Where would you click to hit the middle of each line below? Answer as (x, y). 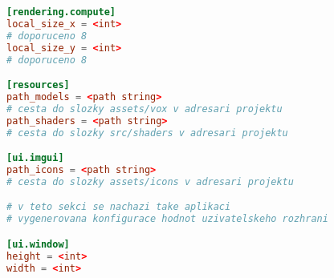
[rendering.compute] (61, 12)
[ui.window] (38, 244)
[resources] (38, 85)
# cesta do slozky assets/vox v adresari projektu (145, 109)
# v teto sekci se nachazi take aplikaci (119, 207)
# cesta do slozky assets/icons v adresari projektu (150, 181)
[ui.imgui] (35, 158)
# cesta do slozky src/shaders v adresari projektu (147, 133)
